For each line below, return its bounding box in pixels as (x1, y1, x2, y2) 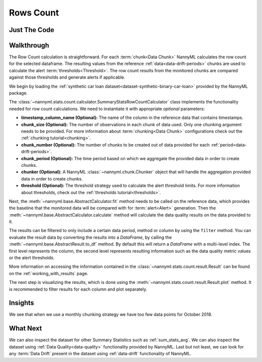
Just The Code (9, 26, 54, 34)
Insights (9, 299, 34, 307)
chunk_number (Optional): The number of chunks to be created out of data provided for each (21, 142, 210, 148)
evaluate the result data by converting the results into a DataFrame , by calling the (9, 234, 172, 240)
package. (9, 90, 28, 96)
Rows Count (9, 7, 59, 18)
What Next (9, 324, 42, 332)
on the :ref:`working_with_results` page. (9, 270, 88, 276)
